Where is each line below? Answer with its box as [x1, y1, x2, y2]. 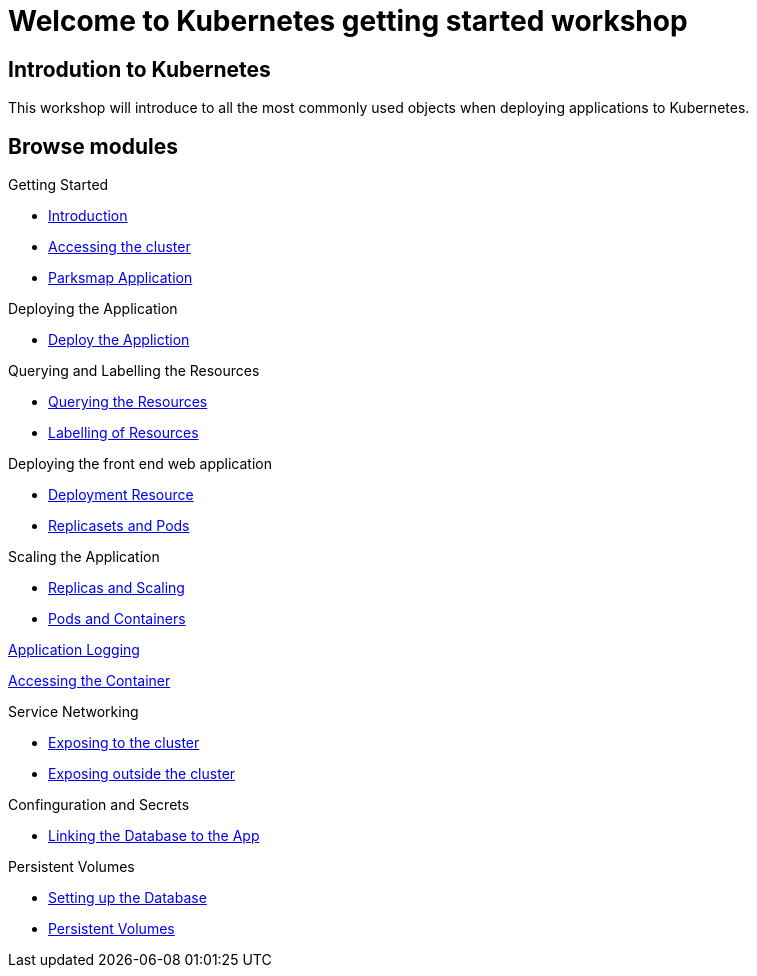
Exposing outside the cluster [48, 765, 236, 783]
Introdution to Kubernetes [8, 56, 271, 82]
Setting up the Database [48, 889, 207, 907]
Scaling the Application [8, 548, 160, 566]
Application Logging [8, 641, 140, 659]
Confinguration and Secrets [8, 796, 190, 814]
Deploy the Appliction [48, 331, 190, 349]
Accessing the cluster [48, 238, 191, 256]
